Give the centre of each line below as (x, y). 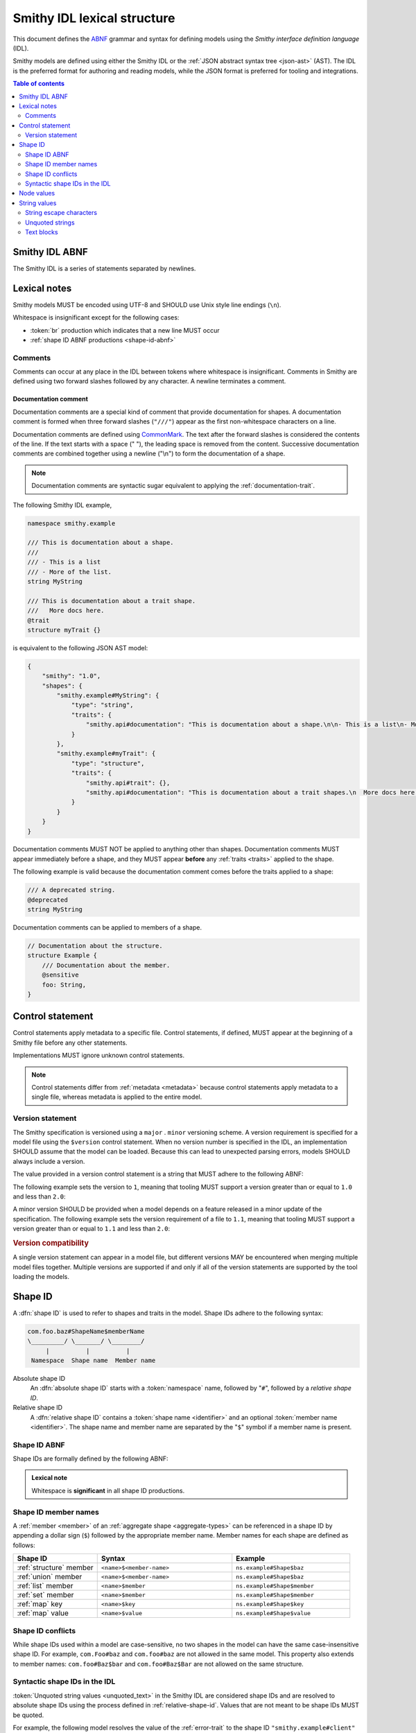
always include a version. (49, 1161)
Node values (37, 193)
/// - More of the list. (70, 572)
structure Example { (62, 956)
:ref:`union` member (50, 1577)
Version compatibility (51, 1243)
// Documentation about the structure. (95, 946)
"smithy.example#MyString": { (108, 696)
